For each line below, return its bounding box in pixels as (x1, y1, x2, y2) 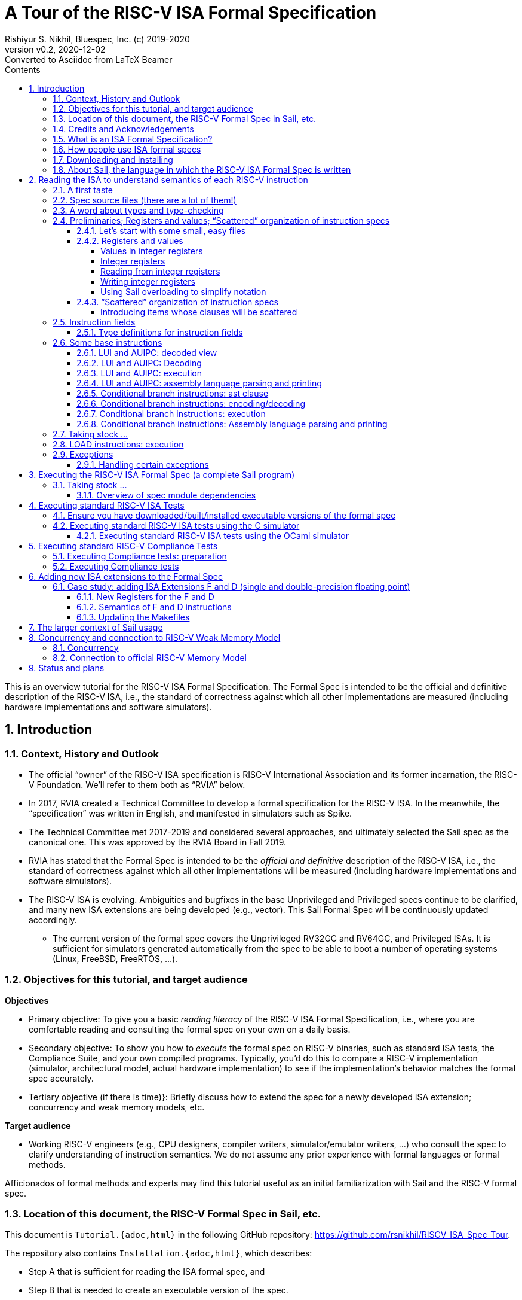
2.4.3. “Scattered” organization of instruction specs (76, 296, 278, 307)
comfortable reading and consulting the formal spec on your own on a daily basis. (29, 1024, 351, 1034)
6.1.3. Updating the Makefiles (76, 611, 190, 622)
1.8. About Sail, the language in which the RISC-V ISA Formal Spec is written (53, 164, 351, 175)
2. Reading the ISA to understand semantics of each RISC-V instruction (29, 174, 308, 185)
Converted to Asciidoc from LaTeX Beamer (5, 54, 173, 65)
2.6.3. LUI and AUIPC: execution (76, 367, 202, 378)
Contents (5, 64, 41, 75)
